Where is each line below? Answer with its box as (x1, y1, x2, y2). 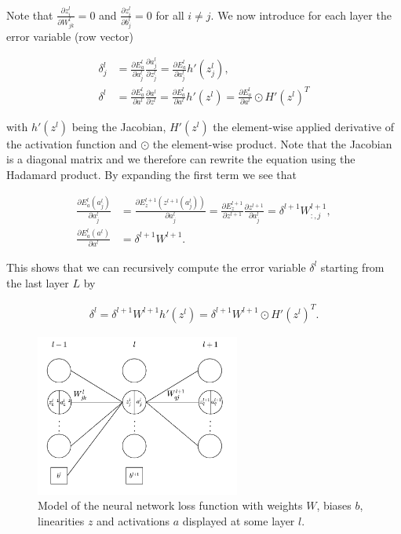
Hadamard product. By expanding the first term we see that (6, 166, 297, 182)
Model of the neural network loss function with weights (38, 497, 303, 514)
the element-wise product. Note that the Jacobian (152, 135, 392, 152)
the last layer (6, 274, 69, 291)
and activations (97, 513, 170, 529)
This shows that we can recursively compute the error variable (6, 258, 306, 275)
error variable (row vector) (6, 27, 134, 44)
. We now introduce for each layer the (210, 6, 392, 23)
